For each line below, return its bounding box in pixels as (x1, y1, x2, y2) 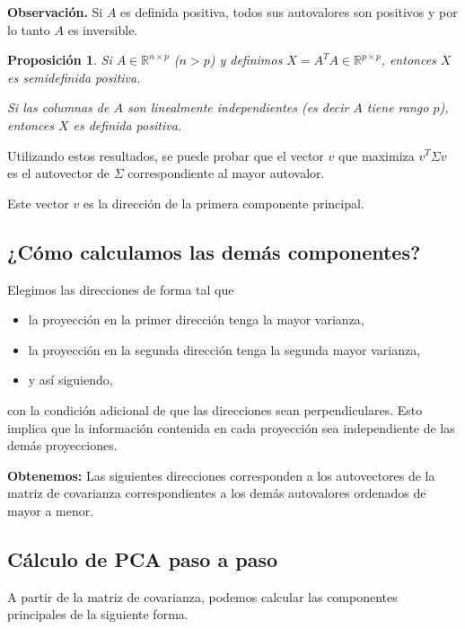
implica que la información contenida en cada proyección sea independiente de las (7, 418, 455, 437)
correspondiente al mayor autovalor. (127, 164, 325, 182)
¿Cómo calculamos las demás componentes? (7, 237, 421, 265)
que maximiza (338, 146, 415, 164)
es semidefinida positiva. (7, 67, 141, 86)
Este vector (7, 193, 69, 212)
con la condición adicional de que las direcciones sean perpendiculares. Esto (7, 400, 423, 419)
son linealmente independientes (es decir (127, 98, 349, 117)
